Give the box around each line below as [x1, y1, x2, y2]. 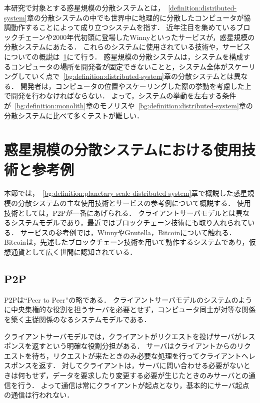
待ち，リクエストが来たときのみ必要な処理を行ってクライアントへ [31, 350, 248, 361]
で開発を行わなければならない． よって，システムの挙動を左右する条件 [4, 90, 236, 101]
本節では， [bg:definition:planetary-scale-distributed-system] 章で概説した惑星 [4, 188, 247, 198]
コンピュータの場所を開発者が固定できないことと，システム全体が [10, 61, 228, 71]
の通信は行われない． [4, 390, 74, 400]
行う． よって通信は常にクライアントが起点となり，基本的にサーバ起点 [17, 380, 249, 390]
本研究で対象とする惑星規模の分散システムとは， [4, 2, 165, 12]
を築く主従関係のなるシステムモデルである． [4, 314, 151, 324]
